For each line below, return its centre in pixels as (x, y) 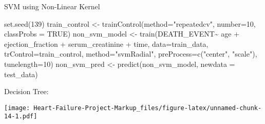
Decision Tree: (26, 91)
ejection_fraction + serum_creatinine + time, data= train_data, (106, 43)
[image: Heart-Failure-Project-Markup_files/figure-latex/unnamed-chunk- (133, 108)
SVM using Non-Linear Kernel (52, 6)
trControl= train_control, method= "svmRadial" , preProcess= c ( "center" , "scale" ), (131, 54)
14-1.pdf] (21, 117)
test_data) (21, 74)
